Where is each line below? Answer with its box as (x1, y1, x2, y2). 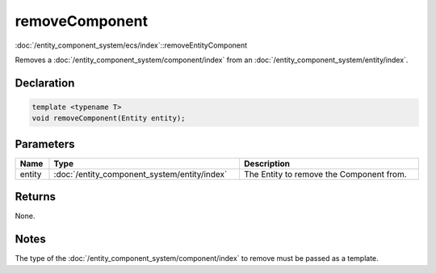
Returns (15, 190, 57, 204)
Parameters (15, 137, 75, 151)
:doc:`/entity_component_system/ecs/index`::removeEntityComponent (15, 40, 248, 50)
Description (243, 157, 291, 169)
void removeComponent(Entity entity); (31, 114, 186, 123)
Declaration (15, 76, 75, 90)
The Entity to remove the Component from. (243, 168, 407, 179)
